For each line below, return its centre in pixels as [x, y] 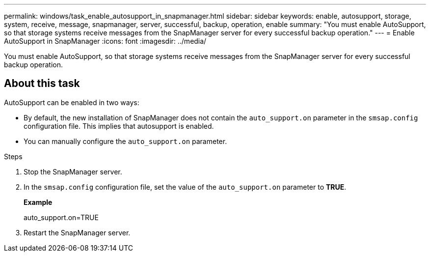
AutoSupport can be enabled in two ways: [72, 102]
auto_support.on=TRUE [61, 217]
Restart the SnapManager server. [77, 232]
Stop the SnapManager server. [73, 171]
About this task [42, 84]
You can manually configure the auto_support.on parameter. [125, 141]
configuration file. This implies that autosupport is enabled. [119, 126]
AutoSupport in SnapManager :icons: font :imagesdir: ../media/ [105, 41]
